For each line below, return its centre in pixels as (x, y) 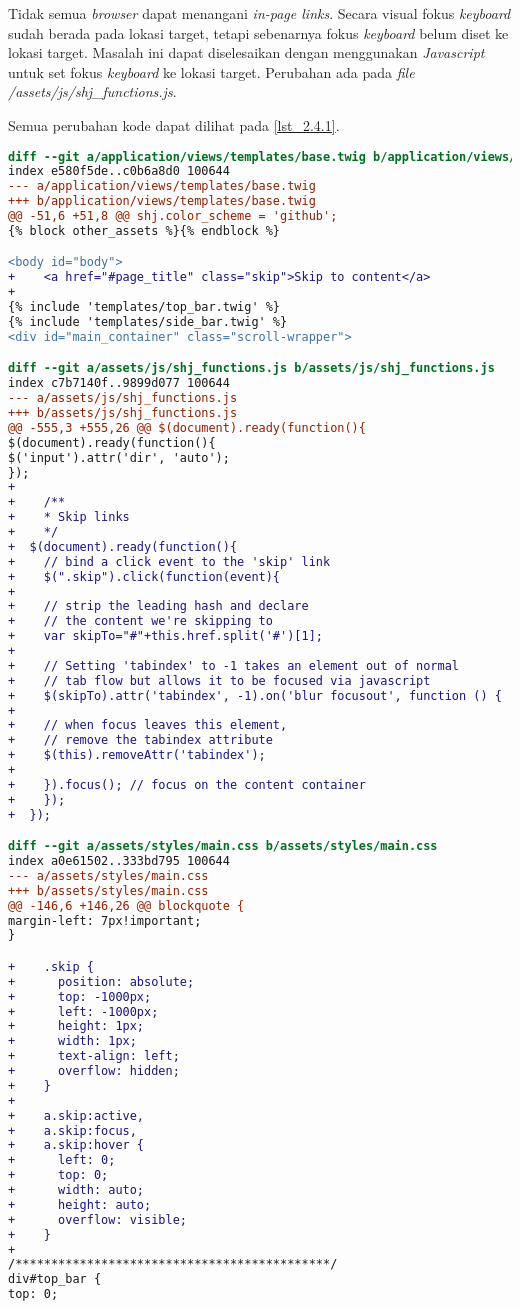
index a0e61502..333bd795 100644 (119, 861)
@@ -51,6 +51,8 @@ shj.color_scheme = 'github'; (173, 216)
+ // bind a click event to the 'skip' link (169, 561)
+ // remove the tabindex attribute (140, 740)
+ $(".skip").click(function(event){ (144, 576)
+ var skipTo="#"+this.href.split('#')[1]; (165, 636)
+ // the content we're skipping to (140, 621)
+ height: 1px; (76, 1026)
